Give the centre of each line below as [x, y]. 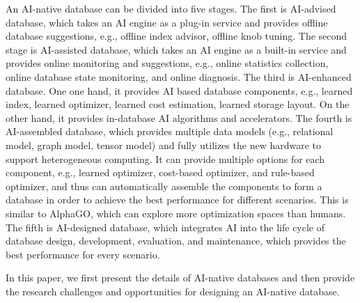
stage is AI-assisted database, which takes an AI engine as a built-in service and [176, 49]
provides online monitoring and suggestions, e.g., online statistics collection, [167, 63]
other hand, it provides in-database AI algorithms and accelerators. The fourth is [179, 117]
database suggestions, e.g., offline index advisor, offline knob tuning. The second [177, 36]
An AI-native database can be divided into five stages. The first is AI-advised [171, 8]
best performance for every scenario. [83, 254]
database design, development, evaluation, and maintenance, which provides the [176, 241]
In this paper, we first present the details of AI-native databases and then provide [180, 278]
